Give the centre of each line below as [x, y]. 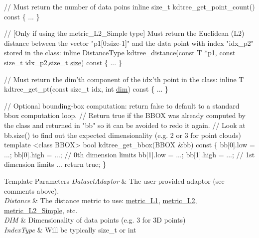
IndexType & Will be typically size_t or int [70, 229]
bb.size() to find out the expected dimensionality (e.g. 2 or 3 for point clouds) [123, 135]
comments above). [32, 190]
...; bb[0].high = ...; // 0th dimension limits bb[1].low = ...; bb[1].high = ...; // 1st [129, 154]
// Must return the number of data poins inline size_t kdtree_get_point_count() [129, 6]
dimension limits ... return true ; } [55, 164]
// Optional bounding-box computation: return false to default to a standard [122, 105]
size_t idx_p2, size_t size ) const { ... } [63, 62]
